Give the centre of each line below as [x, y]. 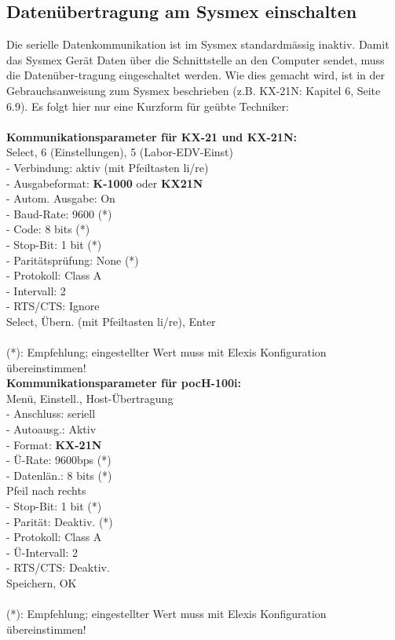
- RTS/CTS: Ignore [53, 306]
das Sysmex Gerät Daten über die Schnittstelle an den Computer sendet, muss [196, 59]
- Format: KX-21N [54, 444]
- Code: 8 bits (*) [48, 229]
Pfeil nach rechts [46, 490]
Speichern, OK [42, 582]
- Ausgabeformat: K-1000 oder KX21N [105, 183]
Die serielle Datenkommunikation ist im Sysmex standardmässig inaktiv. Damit [198, 44]
